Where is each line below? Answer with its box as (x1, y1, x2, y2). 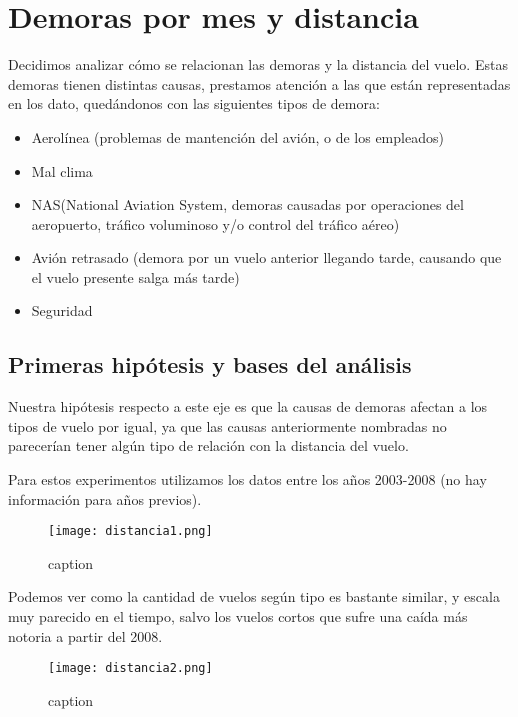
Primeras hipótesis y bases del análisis (8, 349, 412, 380)
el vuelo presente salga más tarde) (31, 266, 240, 287)
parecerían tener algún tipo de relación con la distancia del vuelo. (8, 435, 409, 456)
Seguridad (31, 300, 93, 321)
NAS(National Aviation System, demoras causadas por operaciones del (31, 194, 464, 215)
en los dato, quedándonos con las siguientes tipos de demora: (8, 93, 380, 114)
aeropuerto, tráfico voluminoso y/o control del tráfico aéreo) (31, 213, 400, 234)
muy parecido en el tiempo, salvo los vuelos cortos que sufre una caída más (8, 606, 468, 627)
